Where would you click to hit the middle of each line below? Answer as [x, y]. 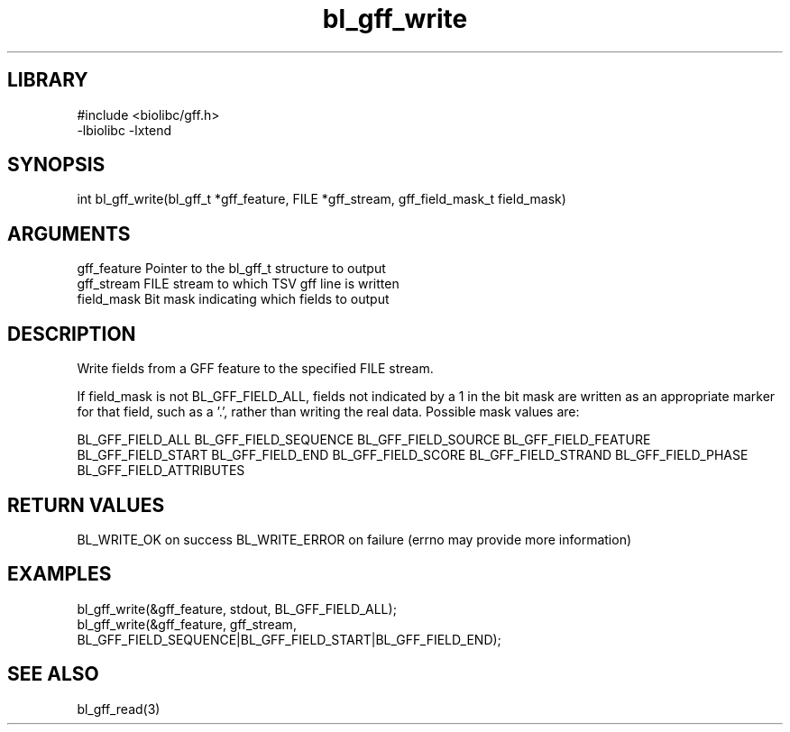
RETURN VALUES [86, 505]
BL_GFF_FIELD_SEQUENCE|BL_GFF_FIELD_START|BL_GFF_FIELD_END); [289, 639]
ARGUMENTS [69, 233]
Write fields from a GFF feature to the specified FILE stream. [255, 369]
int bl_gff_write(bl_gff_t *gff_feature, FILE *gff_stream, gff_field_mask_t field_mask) [322, 199]
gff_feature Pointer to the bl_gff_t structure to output [231, 269]
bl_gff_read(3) [119, 709]
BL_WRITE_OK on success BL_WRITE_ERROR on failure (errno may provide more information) [354, 539]
